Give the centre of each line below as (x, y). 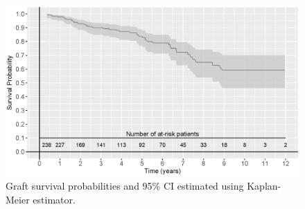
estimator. (54, 199)
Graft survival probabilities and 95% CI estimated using (125, 185)
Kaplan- (264, 185)
